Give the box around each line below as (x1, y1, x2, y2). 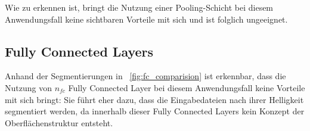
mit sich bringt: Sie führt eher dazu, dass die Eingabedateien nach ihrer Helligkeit (5, 93, 304, 105)
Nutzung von (5, 81, 52, 93)
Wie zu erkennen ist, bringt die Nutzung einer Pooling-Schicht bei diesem (5, 1, 274, 13)
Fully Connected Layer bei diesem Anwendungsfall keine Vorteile (68, 81, 305, 93)
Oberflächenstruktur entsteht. (5, 116, 113, 129)
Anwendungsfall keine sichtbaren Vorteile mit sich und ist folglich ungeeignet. (5, 13, 288, 25)
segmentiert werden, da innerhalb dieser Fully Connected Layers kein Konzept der (5, 105, 305, 117)
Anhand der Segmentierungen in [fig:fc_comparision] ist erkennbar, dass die (5, 70, 286, 82)
